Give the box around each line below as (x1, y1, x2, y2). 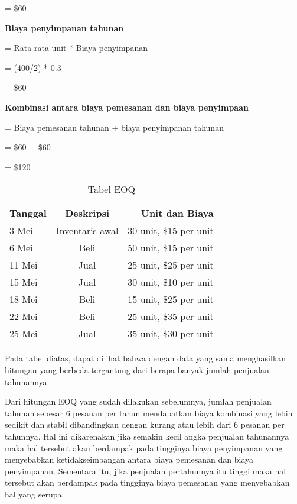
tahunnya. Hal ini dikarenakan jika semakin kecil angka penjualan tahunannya (5, 429, 289, 442)
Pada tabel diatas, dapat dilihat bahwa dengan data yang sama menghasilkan (5, 352, 286, 364)
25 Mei (9, 327, 38, 341)
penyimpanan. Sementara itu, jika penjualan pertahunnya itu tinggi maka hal (5, 464, 286, 477)
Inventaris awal (56, 224, 119, 238)
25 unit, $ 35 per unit (128, 309, 214, 324)
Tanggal (9, 206, 47, 220)
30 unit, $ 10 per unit (128, 275, 214, 289)
